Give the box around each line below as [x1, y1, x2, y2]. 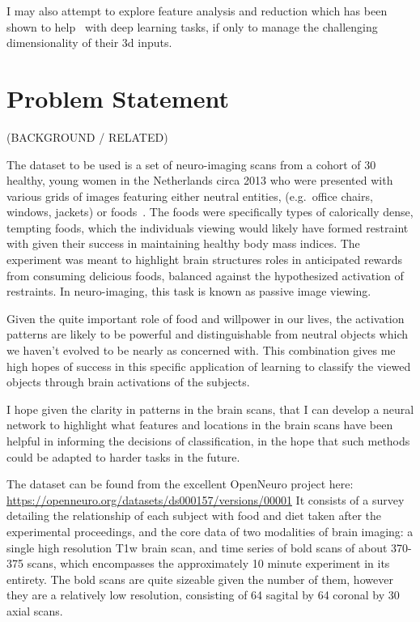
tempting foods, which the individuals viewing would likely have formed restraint [6, 219, 409, 236]
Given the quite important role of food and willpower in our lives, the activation [6, 309, 405, 326]
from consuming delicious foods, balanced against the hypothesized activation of [6, 266, 404, 283]
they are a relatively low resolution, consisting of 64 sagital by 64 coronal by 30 [6, 586, 400, 603]
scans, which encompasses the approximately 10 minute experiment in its [27, 555, 390, 572]
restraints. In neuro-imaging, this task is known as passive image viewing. [6, 283, 371, 300]
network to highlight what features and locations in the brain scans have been [6, 416, 393, 433]
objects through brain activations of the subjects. [6, 373, 250, 390]
